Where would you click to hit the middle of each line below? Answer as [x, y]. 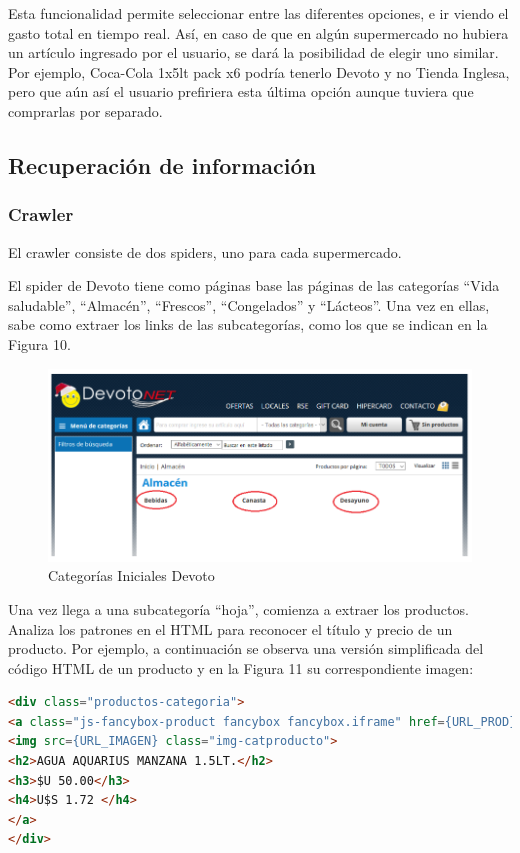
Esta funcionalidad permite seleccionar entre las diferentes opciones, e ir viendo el [258, 13]
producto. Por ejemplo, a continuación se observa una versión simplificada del [246, 648]
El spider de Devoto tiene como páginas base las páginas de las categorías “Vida [254, 285]
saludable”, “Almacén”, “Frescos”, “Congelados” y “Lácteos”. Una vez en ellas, [249, 304]
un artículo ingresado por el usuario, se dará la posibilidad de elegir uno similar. [253, 52]
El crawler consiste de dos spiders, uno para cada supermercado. [205, 251]
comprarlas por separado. [85, 110]
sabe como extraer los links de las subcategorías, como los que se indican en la [248, 324]
